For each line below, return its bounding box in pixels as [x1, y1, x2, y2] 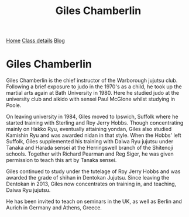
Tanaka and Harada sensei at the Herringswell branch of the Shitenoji [6, 144, 174, 151]
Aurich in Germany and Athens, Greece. [6, 204, 102, 211]
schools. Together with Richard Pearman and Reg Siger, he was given [6, 150, 174, 157]
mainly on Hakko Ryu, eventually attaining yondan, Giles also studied [6, 126, 172, 133]
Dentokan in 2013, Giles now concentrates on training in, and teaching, [6, 180, 177, 188]
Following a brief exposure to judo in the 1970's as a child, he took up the [6, 83, 183, 90]
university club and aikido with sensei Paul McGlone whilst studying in [6, 95, 176, 103]
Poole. [6, 102, 22, 109]
